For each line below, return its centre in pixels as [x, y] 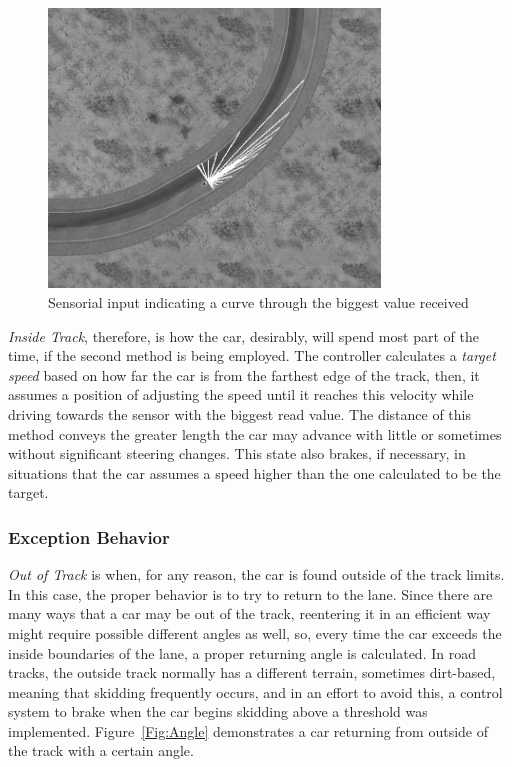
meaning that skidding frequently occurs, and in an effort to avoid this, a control [255, 691]
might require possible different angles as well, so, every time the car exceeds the [255, 632]
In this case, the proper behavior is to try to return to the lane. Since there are [250, 593]
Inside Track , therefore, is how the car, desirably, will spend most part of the [243, 335]
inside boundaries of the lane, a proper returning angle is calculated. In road [242, 652]
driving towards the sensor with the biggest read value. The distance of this [239, 413]
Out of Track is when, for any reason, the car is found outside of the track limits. [256, 574]
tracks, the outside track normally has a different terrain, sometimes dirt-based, [252, 672]
